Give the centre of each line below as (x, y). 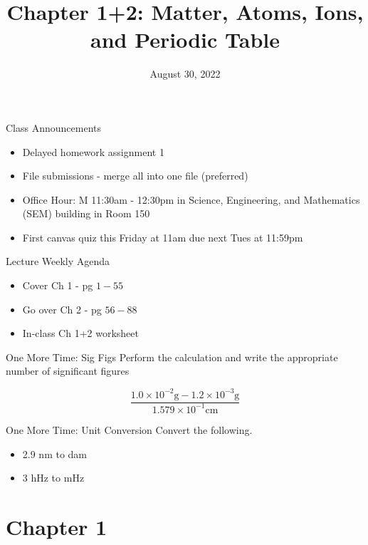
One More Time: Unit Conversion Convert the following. (129, 429)
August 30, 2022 (185, 74)
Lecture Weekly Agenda (58, 261)
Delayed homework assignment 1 (93, 151)
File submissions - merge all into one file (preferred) (135, 176)
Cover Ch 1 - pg (58, 285)
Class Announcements (53, 127)
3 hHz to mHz (53, 478)
